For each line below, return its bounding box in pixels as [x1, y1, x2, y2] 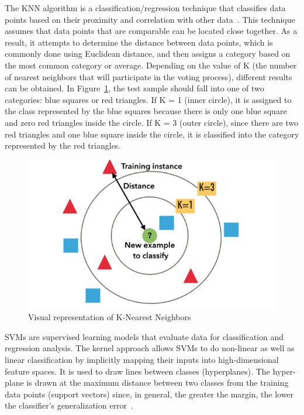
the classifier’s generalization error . [5, 399, 133, 411]
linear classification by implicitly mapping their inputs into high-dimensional [5, 354, 279, 366]
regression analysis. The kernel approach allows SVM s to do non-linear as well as [5, 342, 295, 354]
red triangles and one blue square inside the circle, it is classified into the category [5, 128, 299, 140]
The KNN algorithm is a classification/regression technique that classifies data [5, 2, 286, 13]
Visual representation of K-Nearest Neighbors [28, 311, 191, 323]
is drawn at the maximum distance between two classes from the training [26, 376, 289, 389]
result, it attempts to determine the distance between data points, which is [5, 36, 273, 48]
